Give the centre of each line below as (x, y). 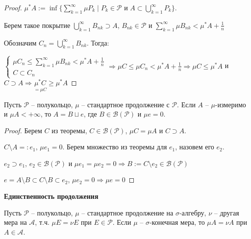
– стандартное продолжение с (125, 104)
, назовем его (195, 147)
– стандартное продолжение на (127, 212)
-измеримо (230, 104)
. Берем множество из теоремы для (115, 147)
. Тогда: (98, 42)
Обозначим (20, 42)
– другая (226, 212)
